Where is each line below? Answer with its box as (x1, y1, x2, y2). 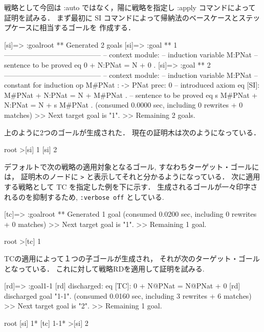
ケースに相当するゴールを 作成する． (11, 22, 135, 33)
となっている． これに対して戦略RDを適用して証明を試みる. (4, 263, 205, 274)
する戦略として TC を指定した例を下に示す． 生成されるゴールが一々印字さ (4, 181, 258, 192)
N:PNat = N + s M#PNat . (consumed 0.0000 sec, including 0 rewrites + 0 (4, 99, 243, 110)
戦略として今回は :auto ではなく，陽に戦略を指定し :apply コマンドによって (4, 2, 256, 12)
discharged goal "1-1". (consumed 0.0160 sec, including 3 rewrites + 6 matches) (4, 290, 252, 301)
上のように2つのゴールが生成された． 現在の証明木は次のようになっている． (4, 127, 260, 137)
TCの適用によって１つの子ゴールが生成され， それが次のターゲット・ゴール (4, 253, 260, 263)
